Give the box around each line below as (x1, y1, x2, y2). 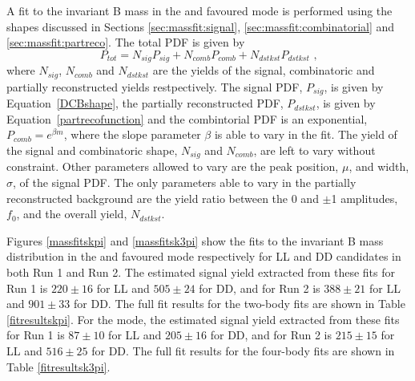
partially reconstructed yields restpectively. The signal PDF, (6, 78, 303, 95)
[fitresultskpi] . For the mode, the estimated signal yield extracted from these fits (6, 310, 400, 327)
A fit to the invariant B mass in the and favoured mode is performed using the (6, 2, 393, 18)
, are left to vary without (253, 141, 376, 158)
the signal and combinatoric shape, (6, 141, 178, 158)
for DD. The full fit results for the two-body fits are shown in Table (74, 295, 405, 312)
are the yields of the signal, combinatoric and (152, 62, 375, 79)
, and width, (349, 158, 409, 175)
